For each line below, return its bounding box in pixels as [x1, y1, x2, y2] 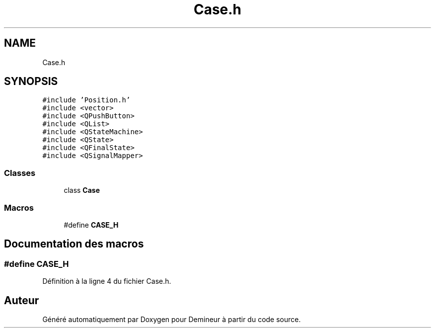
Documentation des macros [4, 238, 144, 250]
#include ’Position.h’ [42, 96, 131, 104]
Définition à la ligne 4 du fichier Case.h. [42, 277, 171, 286]
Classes [4, 167, 36, 178]
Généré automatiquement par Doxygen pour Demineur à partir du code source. [42, 315, 301, 324]
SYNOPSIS [4, 75, 58, 88]
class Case [64, 186, 100, 195]
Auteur [4, 294, 39, 307]
